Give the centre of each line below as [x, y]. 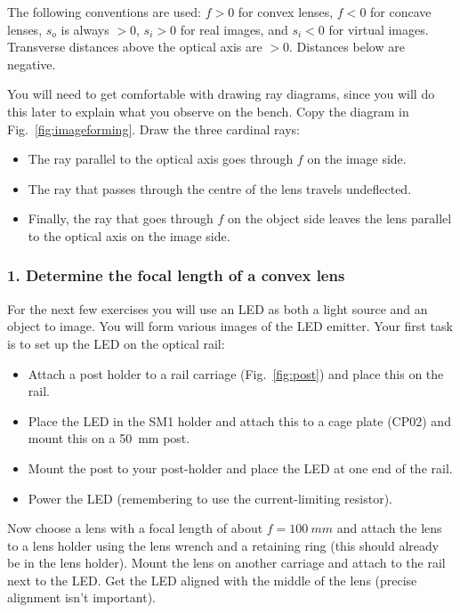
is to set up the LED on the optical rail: [116, 343]
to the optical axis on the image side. [129, 235]
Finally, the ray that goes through [121, 218]
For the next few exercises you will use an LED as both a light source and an [218, 308]
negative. [32, 64]
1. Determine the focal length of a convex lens [176, 275]
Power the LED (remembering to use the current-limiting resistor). [210, 498]
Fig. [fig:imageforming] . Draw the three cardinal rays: [153, 129]
